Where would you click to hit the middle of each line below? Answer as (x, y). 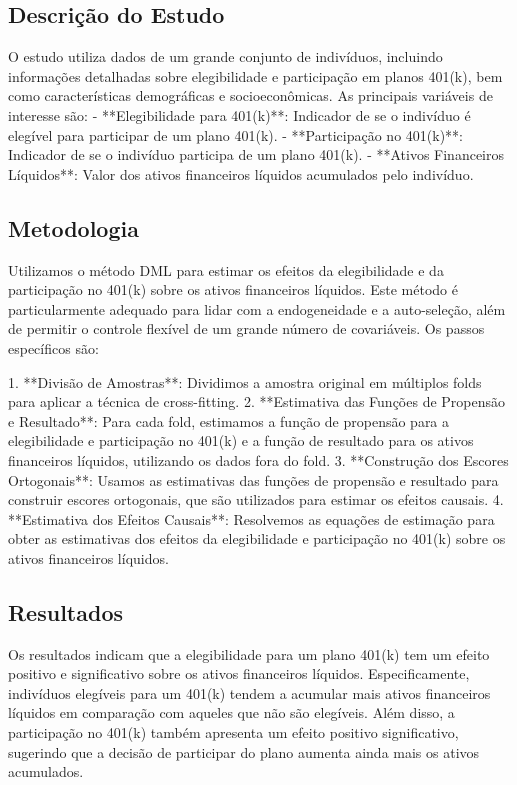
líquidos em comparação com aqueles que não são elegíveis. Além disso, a (231, 712)
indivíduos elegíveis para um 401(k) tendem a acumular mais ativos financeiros (249, 692)
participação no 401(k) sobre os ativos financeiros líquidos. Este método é (233, 289)
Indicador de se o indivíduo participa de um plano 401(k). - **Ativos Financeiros (256, 154)
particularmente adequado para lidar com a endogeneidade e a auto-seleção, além (257, 308)
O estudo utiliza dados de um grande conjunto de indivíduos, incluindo (225, 56)
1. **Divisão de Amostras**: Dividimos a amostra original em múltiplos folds (245, 381)
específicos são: (53, 347)
